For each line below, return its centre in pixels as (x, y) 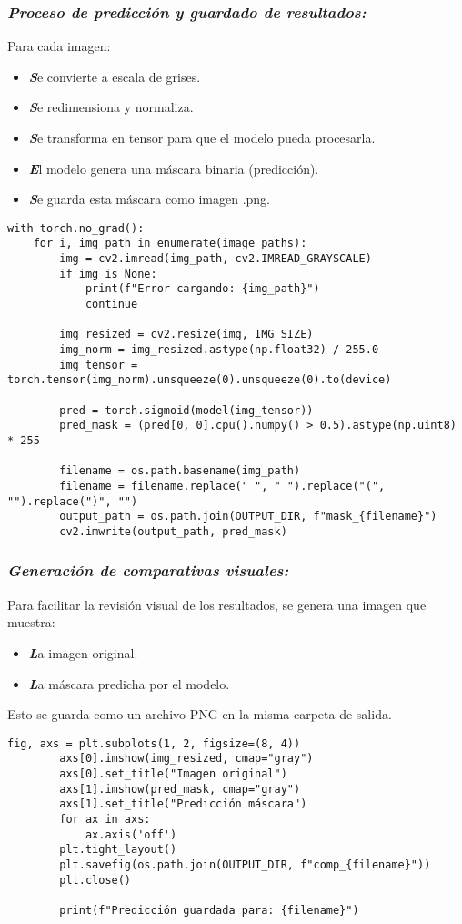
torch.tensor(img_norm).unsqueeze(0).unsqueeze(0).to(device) (200, 380)
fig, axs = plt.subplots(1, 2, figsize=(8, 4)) (154, 743)
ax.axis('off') (131, 834)
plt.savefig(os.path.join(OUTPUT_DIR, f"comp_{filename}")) (245, 865)
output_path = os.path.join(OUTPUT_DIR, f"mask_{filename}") (248, 517)
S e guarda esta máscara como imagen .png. (149, 199)
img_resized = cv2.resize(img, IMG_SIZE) (186, 335)
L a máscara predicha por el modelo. (129, 683)
